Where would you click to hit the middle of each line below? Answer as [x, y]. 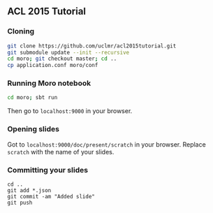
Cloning [21, 31]
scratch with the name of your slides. [61, 152]
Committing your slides [48, 170]
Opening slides [33, 129]
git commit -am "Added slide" [51, 196]
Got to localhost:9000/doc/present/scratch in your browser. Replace [106, 144]
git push [20, 203]
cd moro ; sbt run [32, 98]
